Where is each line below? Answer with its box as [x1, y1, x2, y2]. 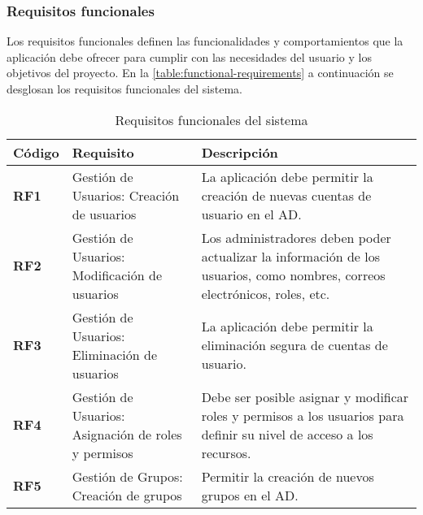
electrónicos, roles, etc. [201, 283, 330, 303]
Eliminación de [72, 344, 157, 364]
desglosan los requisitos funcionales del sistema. [7, 80, 242, 97]
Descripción [201, 142, 278, 162]
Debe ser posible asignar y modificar [201, 387, 409, 406]
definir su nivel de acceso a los [201, 424, 373, 444]
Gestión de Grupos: [72, 466, 183, 486]
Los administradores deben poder [201, 227, 391, 247]
